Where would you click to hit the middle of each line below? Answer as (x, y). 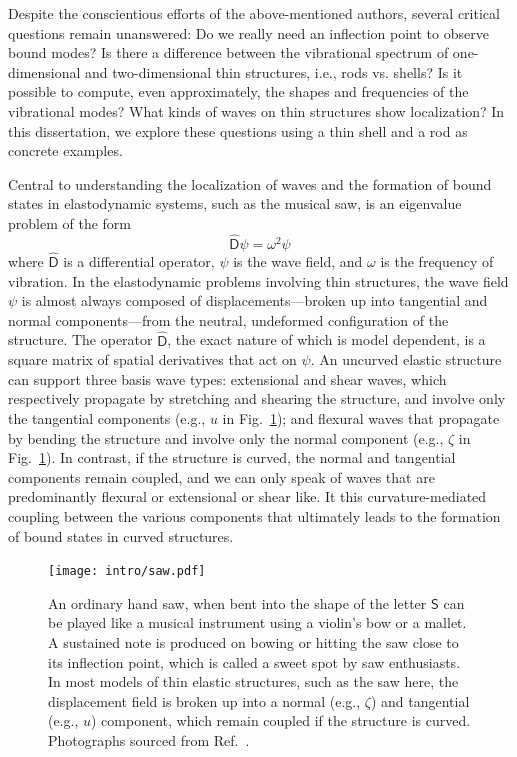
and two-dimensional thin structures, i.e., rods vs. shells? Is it (274, 71)
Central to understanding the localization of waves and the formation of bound (250, 183)
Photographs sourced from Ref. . (149, 739)
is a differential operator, (139, 260)
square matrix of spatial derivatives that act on (152, 359)
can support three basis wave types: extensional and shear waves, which (227, 378)
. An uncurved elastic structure (406, 359)
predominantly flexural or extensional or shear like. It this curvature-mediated (247, 496)
